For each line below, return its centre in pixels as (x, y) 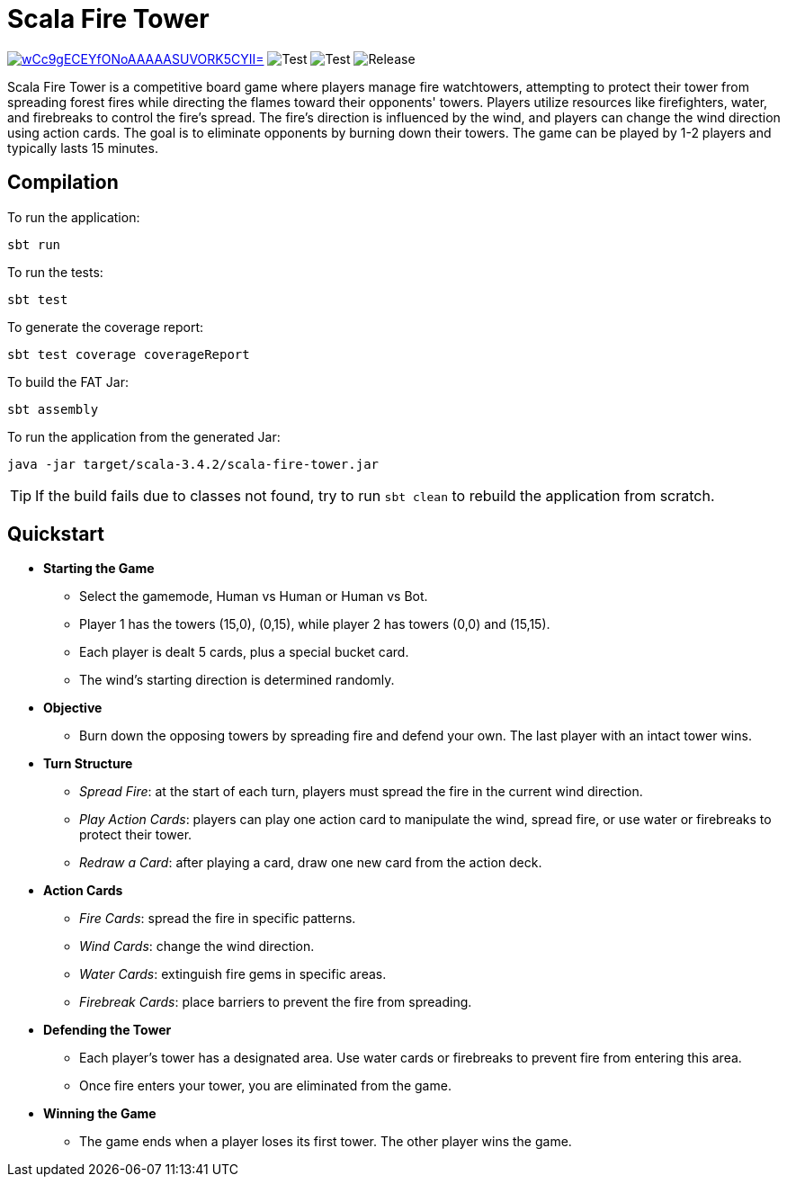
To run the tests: (55, 272)
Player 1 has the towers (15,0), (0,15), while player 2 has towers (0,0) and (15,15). (315, 624)
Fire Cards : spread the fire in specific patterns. (218, 919)
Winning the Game (100, 1114)
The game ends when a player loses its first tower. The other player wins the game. (326, 1142)
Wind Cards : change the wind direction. (197, 946)
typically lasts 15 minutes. (83, 148)
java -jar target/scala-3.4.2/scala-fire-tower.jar (193, 464)
